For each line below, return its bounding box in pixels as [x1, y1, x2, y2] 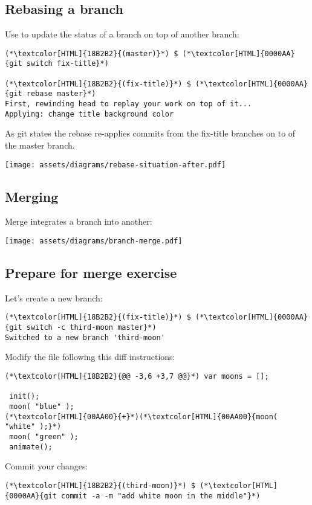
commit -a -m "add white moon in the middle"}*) [61, 491, 261, 500]
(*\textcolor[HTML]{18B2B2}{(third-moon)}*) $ [5, 481, 195, 490]
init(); [9, 392, 40, 401]
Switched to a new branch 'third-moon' [5, 333, 165, 342]
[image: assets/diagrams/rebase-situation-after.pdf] [5, 160, 226, 169]
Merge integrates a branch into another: [5, 215, 152, 228]
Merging [5, 187, 59, 205]
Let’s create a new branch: [5, 291, 103, 304]
